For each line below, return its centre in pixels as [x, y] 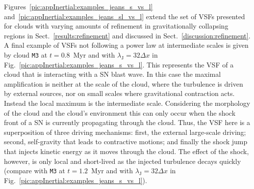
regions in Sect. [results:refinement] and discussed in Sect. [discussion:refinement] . [127, 35]
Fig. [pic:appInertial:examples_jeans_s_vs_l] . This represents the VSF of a [119, 64]
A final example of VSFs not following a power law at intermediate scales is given [126, 45]
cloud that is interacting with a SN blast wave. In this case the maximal [113, 74]
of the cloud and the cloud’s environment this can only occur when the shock [120, 112]
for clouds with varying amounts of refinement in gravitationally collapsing [116, 26]
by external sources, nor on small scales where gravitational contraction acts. [119, 93]
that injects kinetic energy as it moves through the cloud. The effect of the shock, [127, 151]
